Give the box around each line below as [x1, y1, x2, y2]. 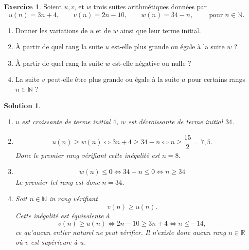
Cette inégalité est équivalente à [15, 210, 110, 220]
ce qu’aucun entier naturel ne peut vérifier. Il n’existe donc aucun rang [15, 227, 226, 237]
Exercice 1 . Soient [4, 1, 62, 11]
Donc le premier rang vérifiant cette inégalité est [15, 150, 160, 160]
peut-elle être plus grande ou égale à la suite [47, 74, 179, 84]
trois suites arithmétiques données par [93, 1, 207, 11]
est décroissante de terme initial [128, 116, 223, 127]
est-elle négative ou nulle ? [112, 58, 191, 68]
